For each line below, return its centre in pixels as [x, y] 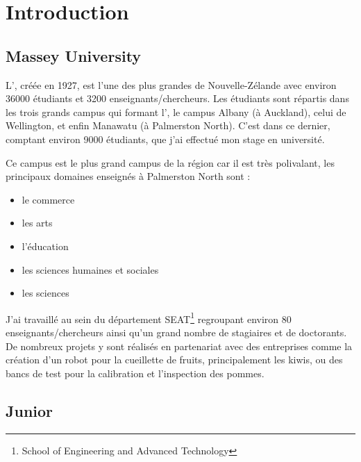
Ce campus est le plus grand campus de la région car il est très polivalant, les [170, 162]
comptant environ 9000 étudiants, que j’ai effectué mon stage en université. [165, 139]
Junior [30, 410]
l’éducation [45, 246]
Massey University [74, 55]
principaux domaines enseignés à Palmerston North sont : [128, 176]
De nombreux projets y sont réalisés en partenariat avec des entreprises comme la [179, 346]
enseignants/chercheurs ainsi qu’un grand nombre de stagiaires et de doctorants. [176, 332]
